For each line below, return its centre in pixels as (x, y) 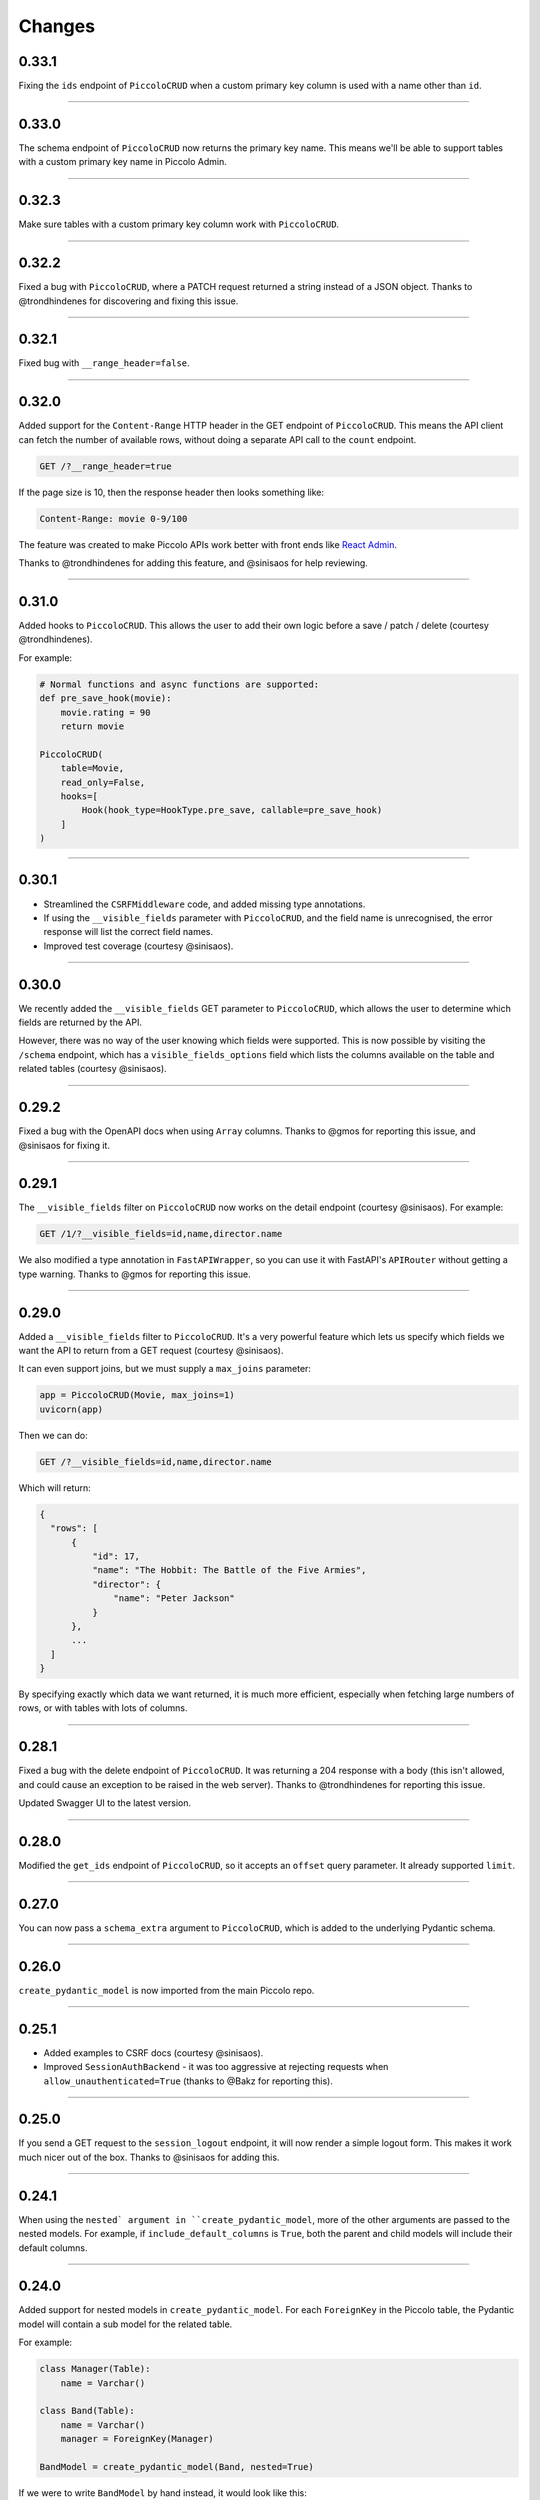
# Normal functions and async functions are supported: (179, 684)
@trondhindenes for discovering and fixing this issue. (128, 301)
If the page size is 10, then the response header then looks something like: (171, 492)
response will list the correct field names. (128, 932)
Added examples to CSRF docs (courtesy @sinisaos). (153, 2052)
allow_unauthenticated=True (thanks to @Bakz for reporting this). (188, 2081)
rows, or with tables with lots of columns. (103, 1708)
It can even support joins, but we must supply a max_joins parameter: (165, 1369)
